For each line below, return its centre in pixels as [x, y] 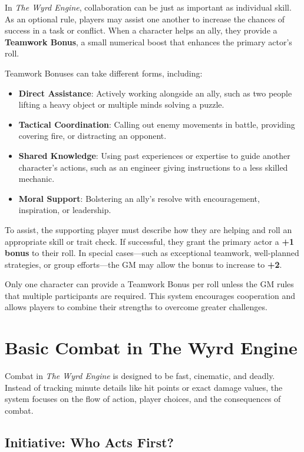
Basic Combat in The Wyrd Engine [151, 348]
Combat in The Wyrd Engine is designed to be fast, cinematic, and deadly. [140, 376]
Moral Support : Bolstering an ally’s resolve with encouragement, [139, 198]
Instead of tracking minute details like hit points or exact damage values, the [144, 387]
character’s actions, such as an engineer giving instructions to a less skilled [153, 167]
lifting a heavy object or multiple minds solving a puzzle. [121, 104]
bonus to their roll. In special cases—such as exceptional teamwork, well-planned [152, 253]
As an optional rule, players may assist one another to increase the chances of [145, 19]
